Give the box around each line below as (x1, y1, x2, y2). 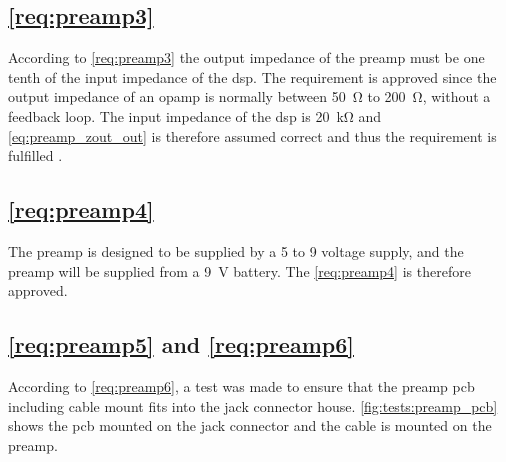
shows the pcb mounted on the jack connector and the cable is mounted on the (8, 415, 492, 436)
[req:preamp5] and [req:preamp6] (8, 329, 354, 360)
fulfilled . (8, 145, 63, 166)
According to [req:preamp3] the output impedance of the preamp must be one (8, 47, 485, 68)
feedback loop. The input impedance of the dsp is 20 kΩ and (8, 105, 382, 126)
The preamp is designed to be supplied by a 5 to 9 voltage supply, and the (8, 240, 464, 261)
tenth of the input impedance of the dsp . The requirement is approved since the (8, 66, 497, 87)
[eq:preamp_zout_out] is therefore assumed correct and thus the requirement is (8, 125, 497, 146)
